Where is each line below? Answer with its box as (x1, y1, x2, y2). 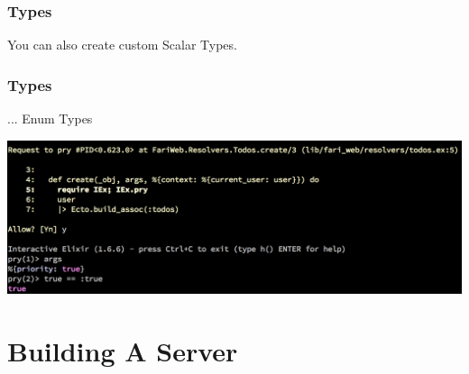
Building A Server (7, 333, 238, 369)
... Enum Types (7, 109, 93, 128)
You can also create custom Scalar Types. (7, 35, 237, 54)
